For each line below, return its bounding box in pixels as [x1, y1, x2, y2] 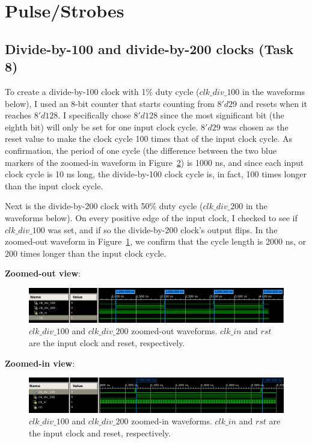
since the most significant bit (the [160, 109, 284, 121]
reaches [5, 109, 32, 121]
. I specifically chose [58, 109, 131, 121]
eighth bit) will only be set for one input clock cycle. [5, 120, 198, 133]
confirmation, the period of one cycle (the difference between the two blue [5, 144, 277, 156]
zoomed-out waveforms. [131, 325, 218, 337]
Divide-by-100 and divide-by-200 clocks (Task [5, 39, 294, 58]
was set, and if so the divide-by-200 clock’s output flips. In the [47, 223, 278, 236]
